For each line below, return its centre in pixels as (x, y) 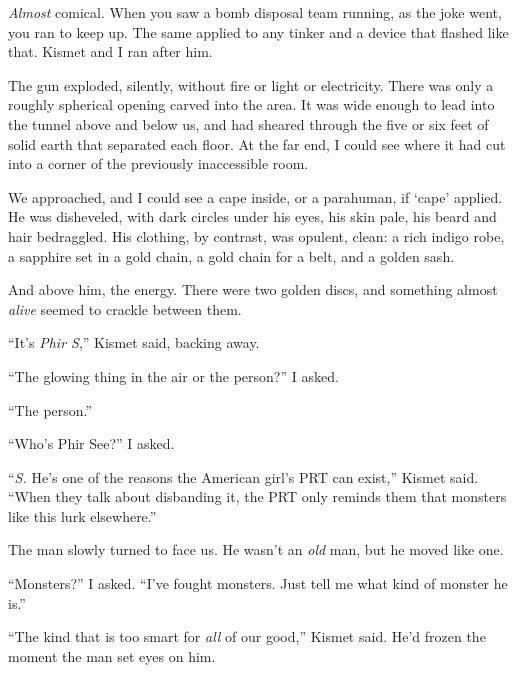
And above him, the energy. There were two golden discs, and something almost (253, 289)
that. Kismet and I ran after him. (110, 51)
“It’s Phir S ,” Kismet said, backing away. (134, 342)
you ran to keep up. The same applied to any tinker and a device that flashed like (258, 31)
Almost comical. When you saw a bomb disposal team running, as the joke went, (255, 12)
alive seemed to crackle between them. (125, 308)
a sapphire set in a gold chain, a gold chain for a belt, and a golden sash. (231, 255)
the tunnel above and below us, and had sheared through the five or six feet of (248, 123)
